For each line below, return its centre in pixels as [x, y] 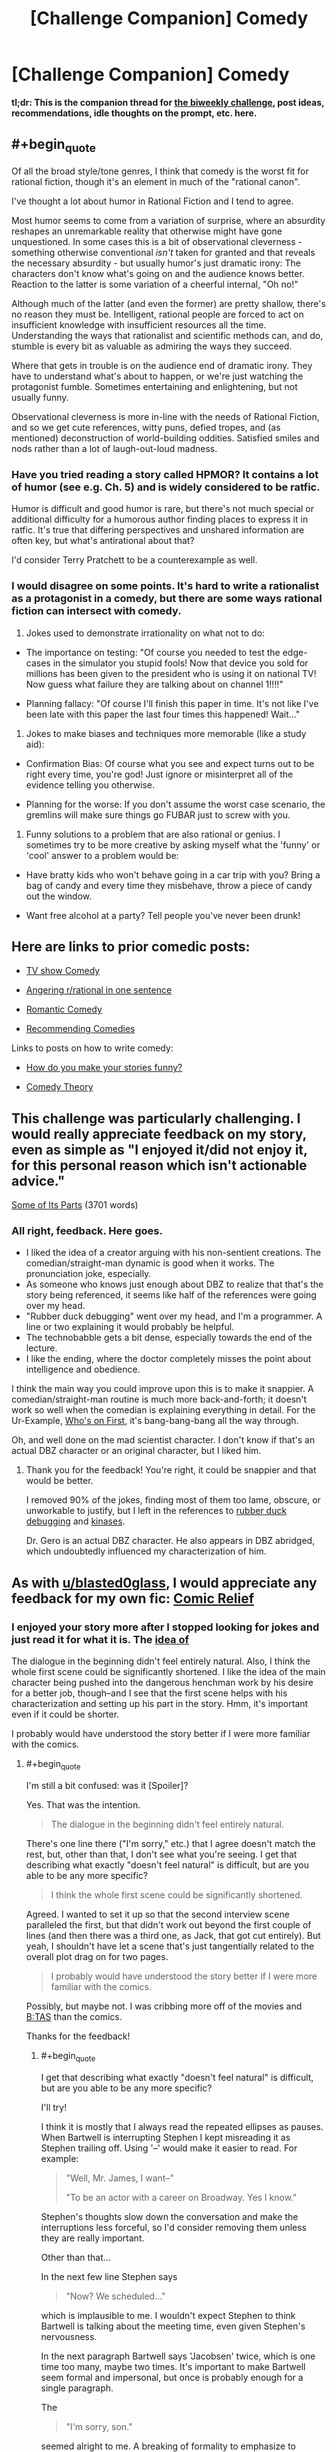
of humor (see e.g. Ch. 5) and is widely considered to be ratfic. [166, 487]
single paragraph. [77, 2388]
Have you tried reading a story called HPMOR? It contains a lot [165, 474]
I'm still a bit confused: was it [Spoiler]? [107, 1785]
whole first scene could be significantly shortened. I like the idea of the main [168, 1672]
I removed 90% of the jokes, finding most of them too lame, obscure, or [173, 1500]
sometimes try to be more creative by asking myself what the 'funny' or [173, 844]
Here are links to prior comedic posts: [131, 946]
